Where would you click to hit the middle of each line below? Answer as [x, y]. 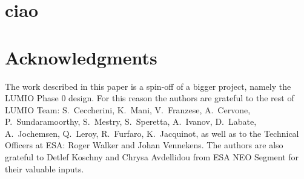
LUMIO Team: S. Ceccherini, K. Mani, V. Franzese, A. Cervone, [128, 109]
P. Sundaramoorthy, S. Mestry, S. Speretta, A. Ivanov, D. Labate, [131, 121]
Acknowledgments [81, 57]
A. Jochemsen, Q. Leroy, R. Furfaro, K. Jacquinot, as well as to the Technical [152, 133]
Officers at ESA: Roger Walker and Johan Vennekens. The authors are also [144, 145]
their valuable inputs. [45, 168]
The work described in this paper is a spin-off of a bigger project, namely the [148, 86]
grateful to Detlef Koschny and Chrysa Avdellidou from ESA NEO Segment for [152, 157]
